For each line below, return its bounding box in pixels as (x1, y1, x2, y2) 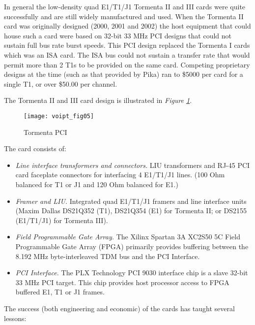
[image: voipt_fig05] (24, 112, 94, 120)
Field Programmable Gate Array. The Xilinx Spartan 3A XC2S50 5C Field (15, 231, 240, 242)
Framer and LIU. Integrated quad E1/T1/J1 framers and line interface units (15, 195, 247, 206)
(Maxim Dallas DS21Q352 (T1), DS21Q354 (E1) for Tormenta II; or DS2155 (15, 205, 247, 216)
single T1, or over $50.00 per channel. (4, 78, 117, 89)
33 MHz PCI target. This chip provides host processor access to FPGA (15, 277, 229, 287)
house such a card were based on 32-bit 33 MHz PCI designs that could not (4, 30, 232, 40)
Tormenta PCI (24, 127, 67, 137)
